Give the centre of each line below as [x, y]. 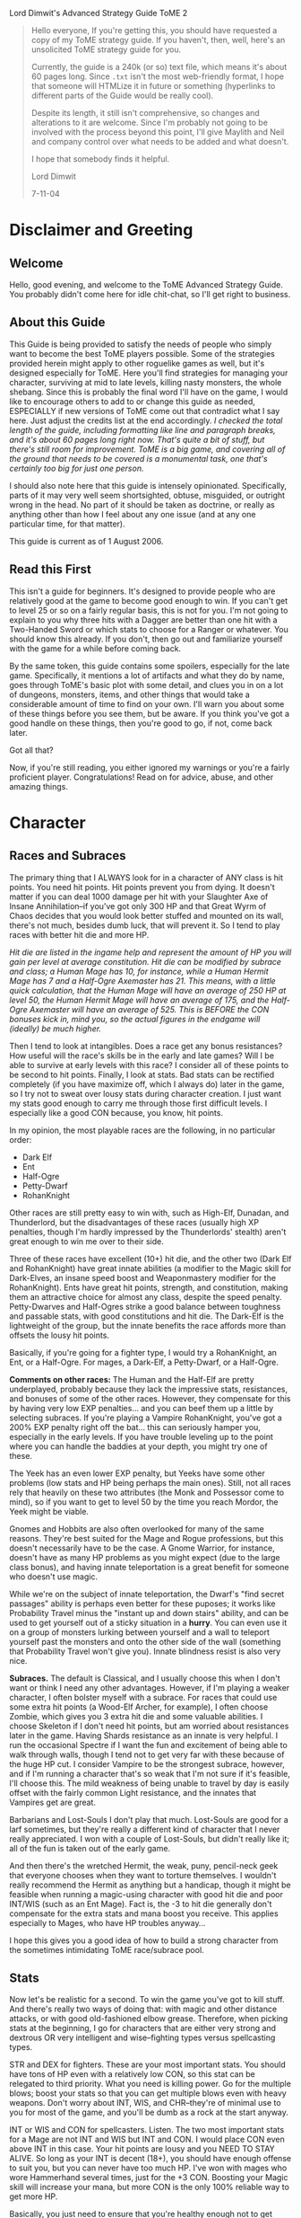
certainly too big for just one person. [77, 468]
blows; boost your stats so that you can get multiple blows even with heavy [148, 2093]
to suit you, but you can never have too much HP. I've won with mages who [148, 2168]
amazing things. [39, 786]
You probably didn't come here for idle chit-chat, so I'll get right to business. [150, 294]
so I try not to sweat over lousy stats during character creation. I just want [146, 1093]
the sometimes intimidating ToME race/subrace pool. [107, 1949]
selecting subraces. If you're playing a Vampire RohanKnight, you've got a [146, 1418]
